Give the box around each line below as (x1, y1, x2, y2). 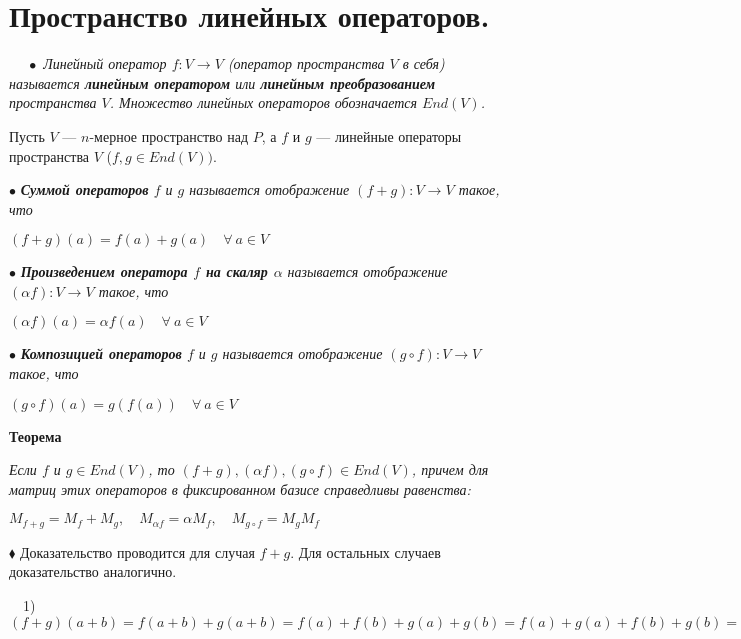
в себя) (402, 53, 445, 74)
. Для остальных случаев (290, 541, 441, 562)
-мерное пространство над (89, 125, 249, 146)
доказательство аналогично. (9, 561, 177, 582)
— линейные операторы (316, 125, 462, 146)
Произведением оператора (20, 261, 188, 282)
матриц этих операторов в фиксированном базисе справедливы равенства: (9, 478, 471, 499)
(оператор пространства (227, 53, 385, 74)
